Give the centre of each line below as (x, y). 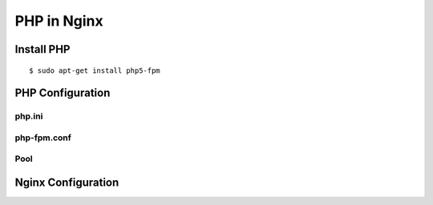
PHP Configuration (63, 93)
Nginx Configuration (67, 183)
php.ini (29, 116)
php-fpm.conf (43, 138)
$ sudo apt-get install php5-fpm (95, 70)
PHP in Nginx (59, 21)
